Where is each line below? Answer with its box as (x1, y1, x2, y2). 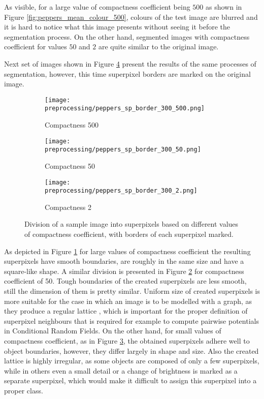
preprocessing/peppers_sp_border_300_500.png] (45, 105, 205, 112)
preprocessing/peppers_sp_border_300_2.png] (45, 187, 197, 195)
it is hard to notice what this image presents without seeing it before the (4, 21, 230, 32)
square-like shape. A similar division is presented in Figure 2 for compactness (4, 265, 244, 276)
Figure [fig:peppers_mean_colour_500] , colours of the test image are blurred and (4, 11, 258, 22)
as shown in (206, 2, 242, 12)
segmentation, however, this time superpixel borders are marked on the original (4, 68, 251, 79)
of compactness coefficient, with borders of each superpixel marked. (24, 229, 234, 239)
